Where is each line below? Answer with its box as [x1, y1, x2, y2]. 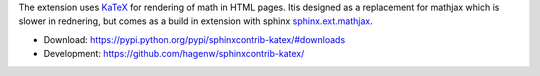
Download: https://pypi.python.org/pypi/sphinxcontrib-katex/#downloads [43, 33, 346, 45]
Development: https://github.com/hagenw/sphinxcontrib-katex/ [43, 48, 305, 60]
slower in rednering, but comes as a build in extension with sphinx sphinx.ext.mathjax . [18, 15, 374, 27]
